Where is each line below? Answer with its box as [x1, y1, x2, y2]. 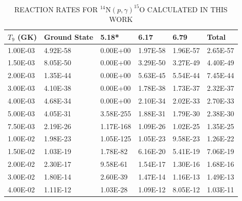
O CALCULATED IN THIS [139, 4, 228, 14]
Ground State [44, 31, 94, 42]
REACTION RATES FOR [14, 4, 98, 14]
